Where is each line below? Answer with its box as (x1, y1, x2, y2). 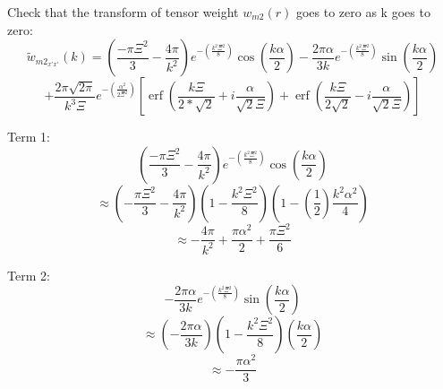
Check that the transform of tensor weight (7, 3, 239, 21)
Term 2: (7, 265, 50, 284)
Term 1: (7, 127, 50, 146)
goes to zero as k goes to (295, 3, 430, 21)
